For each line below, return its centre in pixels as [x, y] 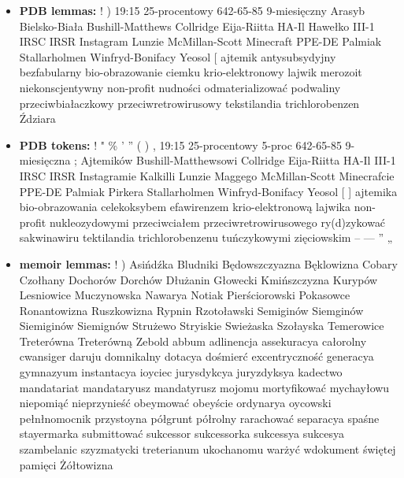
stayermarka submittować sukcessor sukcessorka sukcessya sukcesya [182, 434]
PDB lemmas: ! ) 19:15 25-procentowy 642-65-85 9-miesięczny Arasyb [192, 10]
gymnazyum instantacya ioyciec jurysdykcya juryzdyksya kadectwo [181, 372]
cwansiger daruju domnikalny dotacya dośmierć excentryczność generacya [196, 356]
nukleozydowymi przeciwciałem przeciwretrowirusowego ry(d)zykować [217, 222]
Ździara [37, 119]
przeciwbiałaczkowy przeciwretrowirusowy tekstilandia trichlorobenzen [189, 103]
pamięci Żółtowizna [66, 464]
